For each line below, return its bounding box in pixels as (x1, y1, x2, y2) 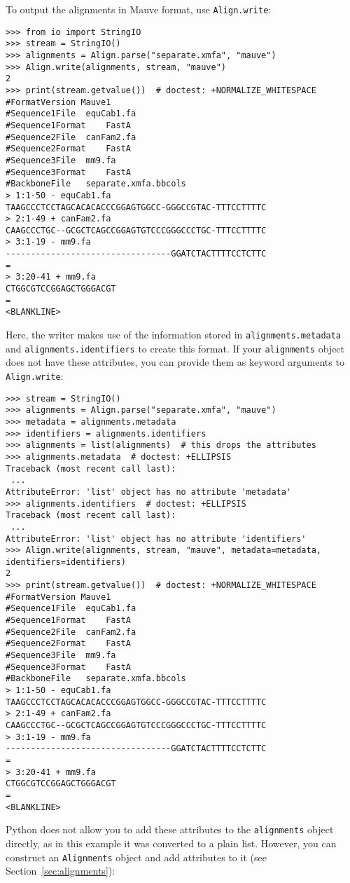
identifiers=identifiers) (6, 556, 126, 567)
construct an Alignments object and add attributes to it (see (6, 849, 267, 864)
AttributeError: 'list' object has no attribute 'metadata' (6, 486, 292, 497)
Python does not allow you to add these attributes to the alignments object (6, 822, 334, 837)
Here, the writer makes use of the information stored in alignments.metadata (6, 327, 342, 342)
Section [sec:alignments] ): (6, 863, 115, 878)
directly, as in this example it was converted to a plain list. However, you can (6, 835, 337, 850)
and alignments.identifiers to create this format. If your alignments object (6, 341, 345, 355)
